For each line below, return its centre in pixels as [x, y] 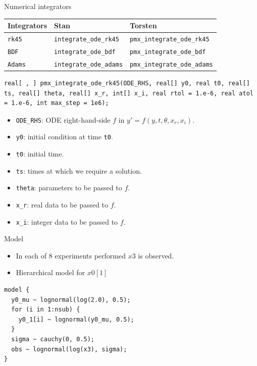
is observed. [156, 255]
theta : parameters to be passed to [69, 188]
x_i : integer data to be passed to [67, 221]
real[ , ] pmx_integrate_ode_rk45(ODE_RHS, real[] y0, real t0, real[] [127, 83]
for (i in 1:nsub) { [46, 310]
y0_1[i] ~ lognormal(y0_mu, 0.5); [76, 319]
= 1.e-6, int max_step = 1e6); [57, 103]
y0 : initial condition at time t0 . [64, 137]
